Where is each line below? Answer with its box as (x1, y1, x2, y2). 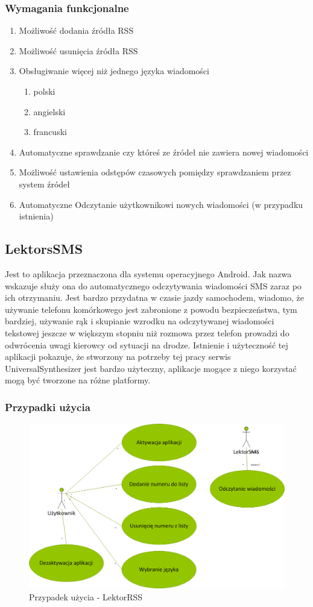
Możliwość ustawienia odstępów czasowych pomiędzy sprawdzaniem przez (19, 166, 291, 178)
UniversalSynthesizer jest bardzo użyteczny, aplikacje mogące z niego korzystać (5, 362, 297, 374)
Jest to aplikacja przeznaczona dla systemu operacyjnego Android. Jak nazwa (5, 267, 292, 280)
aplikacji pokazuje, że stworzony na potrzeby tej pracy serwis (5, 350, 231, 363)
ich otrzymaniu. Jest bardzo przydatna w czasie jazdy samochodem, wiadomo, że (5, 291, 304, 304)
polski (33, 85, 55, 97)
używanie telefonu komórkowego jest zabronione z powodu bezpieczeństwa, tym (5, 303, 297, 315)
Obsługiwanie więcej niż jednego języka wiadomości (19, 64, 209, 77)
